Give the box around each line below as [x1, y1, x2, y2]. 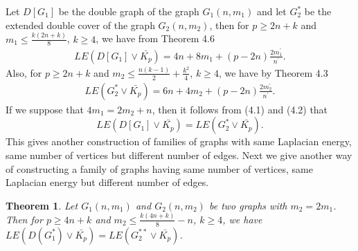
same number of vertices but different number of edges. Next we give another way [6, 147, 352, 162]
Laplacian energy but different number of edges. [6, 175, 209, 189]
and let [256, 4, 287, 18]
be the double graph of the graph [58, 4, 199, 18]
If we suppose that [6, 102, 84, 116]
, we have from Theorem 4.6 [96, 31, 215, 46]
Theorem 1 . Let [6, 198, 78, 212]
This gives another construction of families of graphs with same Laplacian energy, [6, 134, 352, 149]
